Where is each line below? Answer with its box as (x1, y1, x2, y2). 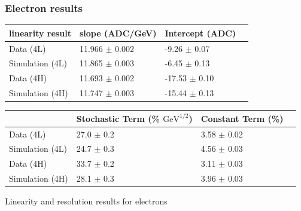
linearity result (9, 26, 71, 39)
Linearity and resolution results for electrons (5, 195, 168, 207)
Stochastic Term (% (76, 112, 160, 124)
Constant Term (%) (200, 112, 284, 124)
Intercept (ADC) (165, 26, 236, 39)
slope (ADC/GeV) (79, 26, 157, 39)
